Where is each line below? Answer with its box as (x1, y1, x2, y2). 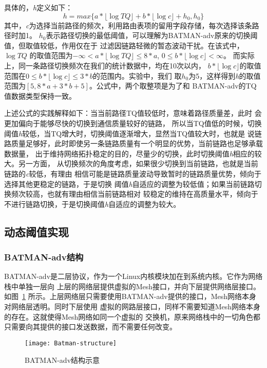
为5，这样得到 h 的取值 (188, 70, 261, 81)
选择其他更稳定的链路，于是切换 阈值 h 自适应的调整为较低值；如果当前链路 (4, 178, 255, 189)
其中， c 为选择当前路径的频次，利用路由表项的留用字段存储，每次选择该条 (4, 20, 252, 30)
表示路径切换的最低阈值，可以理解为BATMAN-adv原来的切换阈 (46, 30, 258, 41)
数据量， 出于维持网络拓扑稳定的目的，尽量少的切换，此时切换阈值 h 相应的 (4, 148, 255, 159)
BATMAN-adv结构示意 (25, 354, 100, 365)
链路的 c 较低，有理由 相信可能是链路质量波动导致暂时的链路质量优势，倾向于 (4, 168, 262, 179)
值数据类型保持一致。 (4, 90, 76, 101)
